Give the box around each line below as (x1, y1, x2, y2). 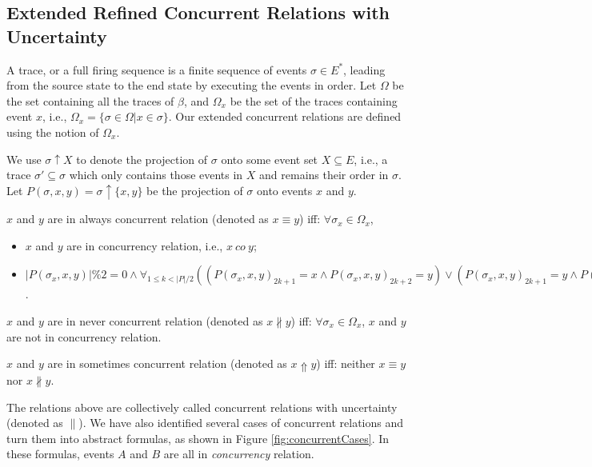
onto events (257, 182, 313, 198)
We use (6, 150, 42, 167)
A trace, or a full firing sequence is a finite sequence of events (6, 61, 307, 78)
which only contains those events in (69, 166, 243, 183)
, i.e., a (354, 150, 388, 167)
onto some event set (221, 150, 318, 167)
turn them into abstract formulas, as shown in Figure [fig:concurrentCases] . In (6, 429, 390, 446)
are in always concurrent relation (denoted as (47, 210, 269, 227)
